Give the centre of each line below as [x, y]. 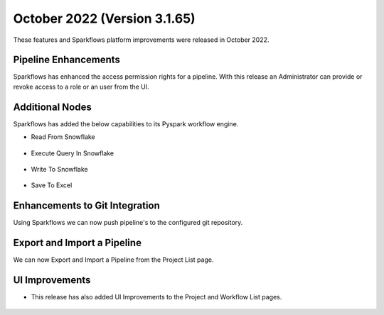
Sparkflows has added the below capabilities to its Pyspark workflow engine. [126, 123]
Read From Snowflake [63, 137]
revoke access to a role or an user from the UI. [81, 87]
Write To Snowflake [59, 169]
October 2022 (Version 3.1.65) [104, 18]
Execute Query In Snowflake [72, 153]
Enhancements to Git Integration [86, 206]
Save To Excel [52, 185]
